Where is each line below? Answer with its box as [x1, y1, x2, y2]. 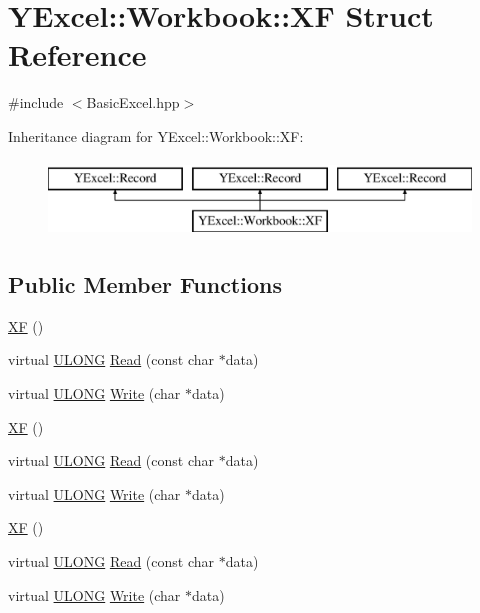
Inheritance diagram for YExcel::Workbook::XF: [8, 125, 304, 146]
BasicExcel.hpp [86, 92, 180, 113]
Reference [8, 34, 147, 75]
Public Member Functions [8, 269, 282, 300]
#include [8, 92, 64, 113]
